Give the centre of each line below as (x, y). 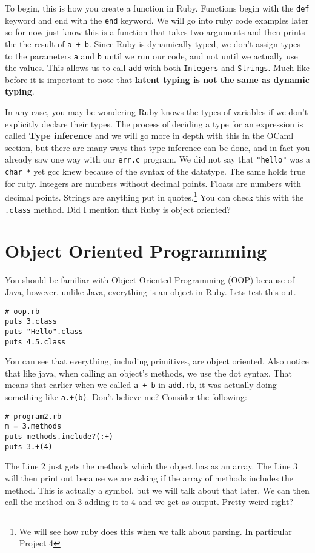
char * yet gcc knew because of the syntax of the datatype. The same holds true (155, 171)
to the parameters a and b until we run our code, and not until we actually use (151, 55)
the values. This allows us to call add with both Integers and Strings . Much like (157, 68)
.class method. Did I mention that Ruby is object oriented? (118, 209)
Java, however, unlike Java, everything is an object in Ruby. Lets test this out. (151, 291)
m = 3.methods (33, 427)
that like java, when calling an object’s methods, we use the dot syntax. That (148, 373)
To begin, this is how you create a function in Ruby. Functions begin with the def (157, 8)
